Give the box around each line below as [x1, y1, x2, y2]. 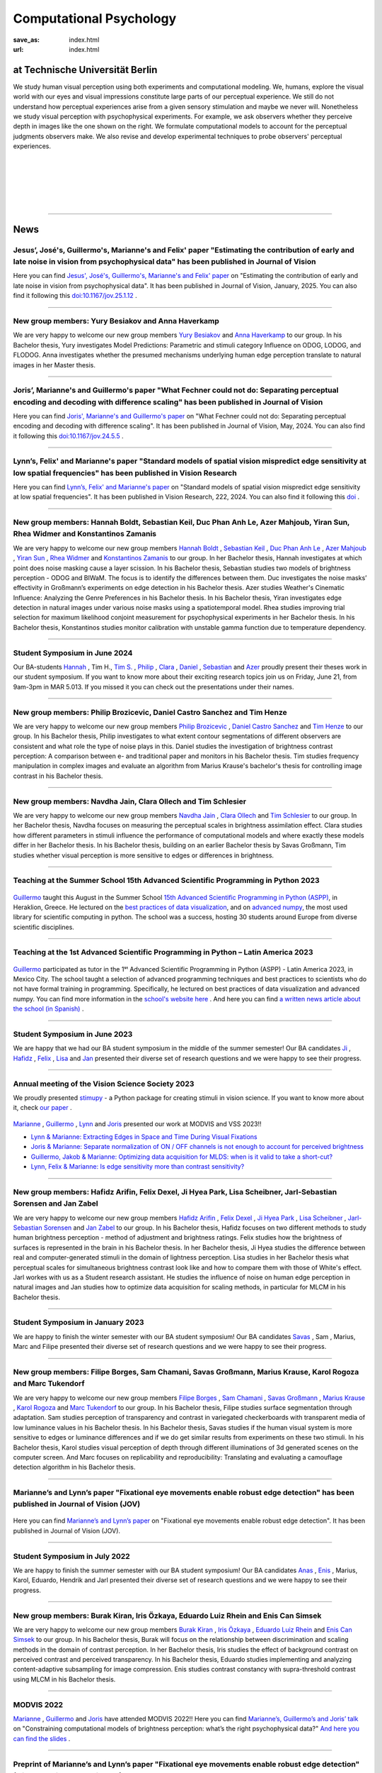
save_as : [13, 35, 40, 44]
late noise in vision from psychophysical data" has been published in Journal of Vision [13, 257, 316, 267]
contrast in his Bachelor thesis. [13, 772, 103, 780]
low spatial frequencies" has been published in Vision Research [13, 468, 237, 478]
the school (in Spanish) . [13, 1004, 84, 1013]
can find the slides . [13, 1734, 71, 1743]
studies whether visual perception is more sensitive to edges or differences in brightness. [13, 851, 274, 860]
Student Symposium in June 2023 [13, 1029, 133, 1039]
